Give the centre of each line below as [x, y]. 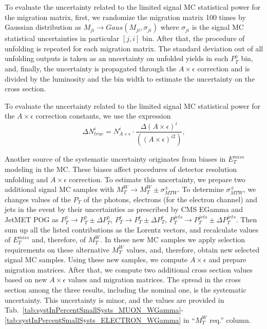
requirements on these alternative [57, 249]
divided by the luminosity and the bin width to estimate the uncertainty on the [130, 78]
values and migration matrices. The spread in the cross [154, 279]
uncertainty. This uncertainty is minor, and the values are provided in [115, 299]
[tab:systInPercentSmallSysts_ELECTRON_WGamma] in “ [100, 320]
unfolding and [26, 179]
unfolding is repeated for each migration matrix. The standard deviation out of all [134, 48]
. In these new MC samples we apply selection [173, 239]
